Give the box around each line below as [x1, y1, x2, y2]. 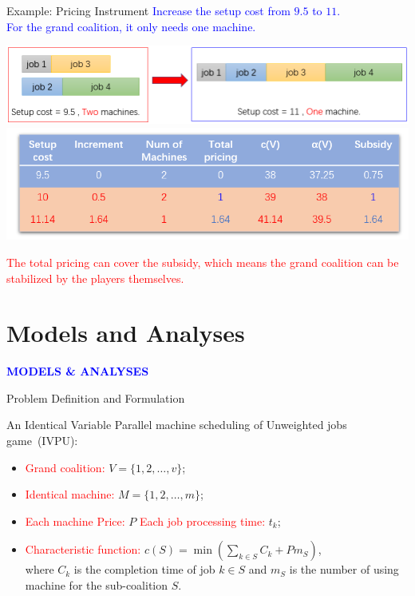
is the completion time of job [73, 561, 215, 578]
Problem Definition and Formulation [6, 389, 185, 406]
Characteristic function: [25, 541, 141, 558]
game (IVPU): [6, 432, 78, 449]
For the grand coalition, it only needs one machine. [6, 18, 256, 34]
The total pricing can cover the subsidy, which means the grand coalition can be [6, 253, 399, 270]
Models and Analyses [6, 316, 245, 349]
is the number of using [289, 561, 399, 578]
